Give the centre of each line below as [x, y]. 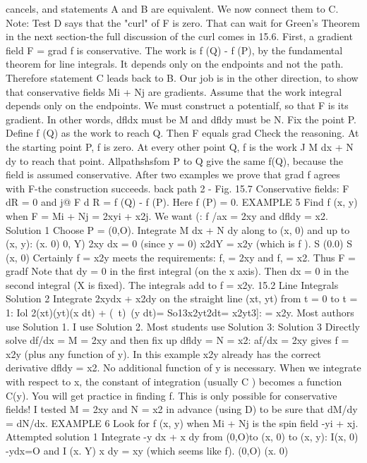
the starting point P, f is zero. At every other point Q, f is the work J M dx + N [180, 146]
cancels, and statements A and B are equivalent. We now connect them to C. [172, 8]
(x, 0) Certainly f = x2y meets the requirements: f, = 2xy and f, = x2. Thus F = [181, 257]
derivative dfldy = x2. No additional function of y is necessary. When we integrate [183, 368]
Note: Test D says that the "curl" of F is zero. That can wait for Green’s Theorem [183, 22]
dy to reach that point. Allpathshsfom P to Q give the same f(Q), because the [175, 160]
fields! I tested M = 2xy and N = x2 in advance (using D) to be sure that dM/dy [182, 409]
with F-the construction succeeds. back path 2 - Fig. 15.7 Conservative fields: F [178, 188]
